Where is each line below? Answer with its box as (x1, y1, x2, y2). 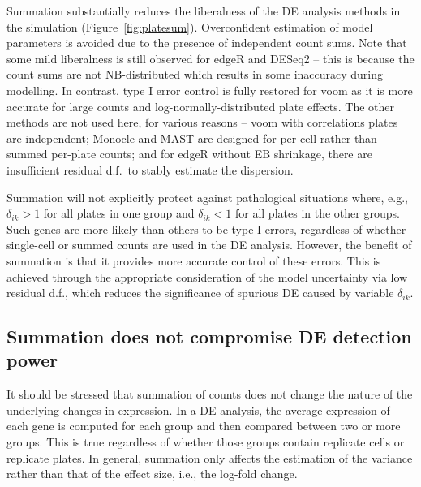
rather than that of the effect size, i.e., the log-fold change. (6, 465, 298, 482)
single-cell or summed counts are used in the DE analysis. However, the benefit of (6, 236, 412, 253)
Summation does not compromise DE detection (6, 324, 412, 349)
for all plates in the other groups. (234, 205, 400, 222)
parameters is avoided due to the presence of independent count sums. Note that (6, 34, 407, 51)
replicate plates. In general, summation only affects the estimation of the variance (6, 449, 413, 466)
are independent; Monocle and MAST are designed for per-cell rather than (6, 129, 377, 146)
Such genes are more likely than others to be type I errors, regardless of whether (6, 220, 406, 237)
